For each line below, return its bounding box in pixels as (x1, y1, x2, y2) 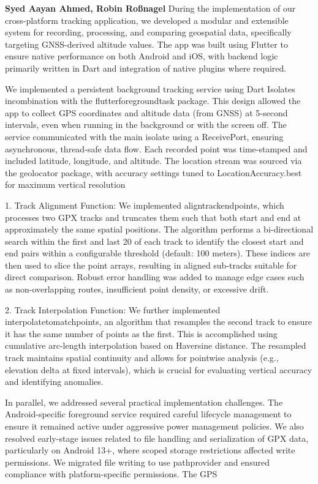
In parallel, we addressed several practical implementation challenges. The (5, 395, 283, 408)
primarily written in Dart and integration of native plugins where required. (5, 61, 287, 74)
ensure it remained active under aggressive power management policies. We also (5, 420, 304, 432)
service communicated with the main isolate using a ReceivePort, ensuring (5, 130, 284, 143)
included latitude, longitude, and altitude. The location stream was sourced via (5, 154, 302, 167)
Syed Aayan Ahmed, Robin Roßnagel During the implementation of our (5, 2, 296, 14)
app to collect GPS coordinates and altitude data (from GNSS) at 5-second (5, 106, 288, 119)
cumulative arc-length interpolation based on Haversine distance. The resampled (5, 339, 306, 352)
